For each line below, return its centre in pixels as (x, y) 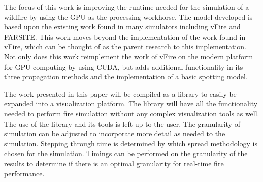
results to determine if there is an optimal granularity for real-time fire (114, 163)
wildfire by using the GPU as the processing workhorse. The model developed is (128, 17)
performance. (24, 173)
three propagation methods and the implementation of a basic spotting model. (126, 77)
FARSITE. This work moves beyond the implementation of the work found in (125, 36)
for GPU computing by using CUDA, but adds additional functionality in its (124, 66)
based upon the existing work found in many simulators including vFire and (122, 27)
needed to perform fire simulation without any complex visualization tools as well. (132, 113)
